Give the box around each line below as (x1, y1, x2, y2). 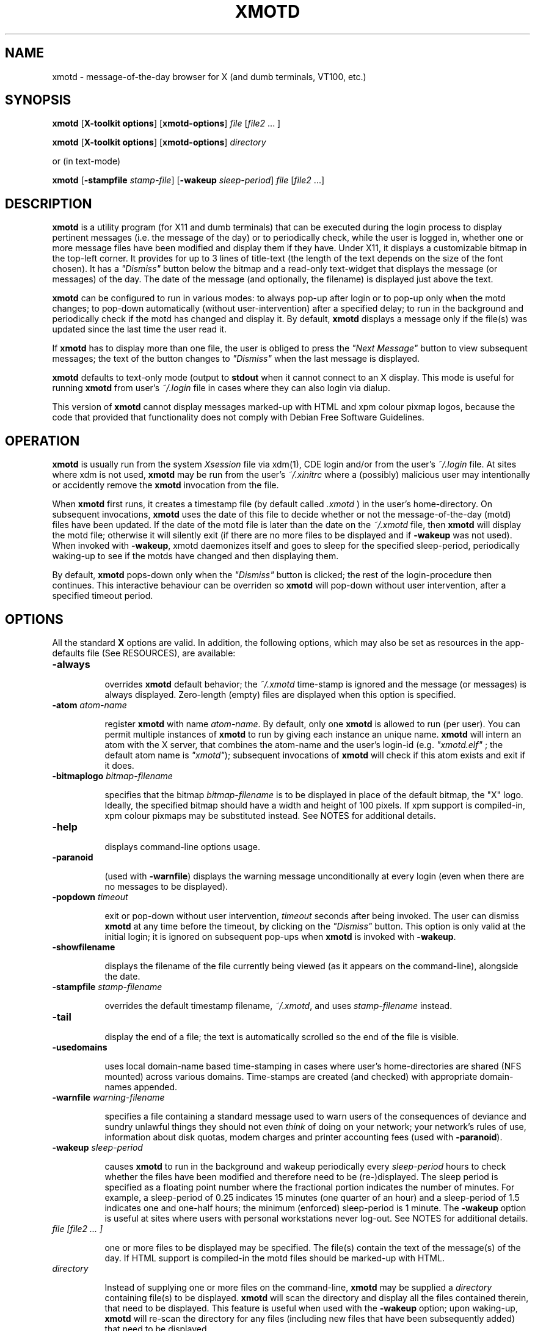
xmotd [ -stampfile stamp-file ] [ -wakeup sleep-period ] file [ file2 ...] (52, 175, 325, 186)
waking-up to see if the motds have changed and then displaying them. (52, 551, 339, 562)
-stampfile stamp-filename (52, 981, 162, 992)
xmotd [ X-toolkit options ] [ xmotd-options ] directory (52, 137, 266, 148)
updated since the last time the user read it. (52, 324, 227, 335)
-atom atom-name (52, 699, 127, 710)
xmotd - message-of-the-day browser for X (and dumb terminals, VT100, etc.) (52, 71, 366, 82)
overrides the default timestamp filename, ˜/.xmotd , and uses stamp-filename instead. (104, 1000, 453, 1011)
